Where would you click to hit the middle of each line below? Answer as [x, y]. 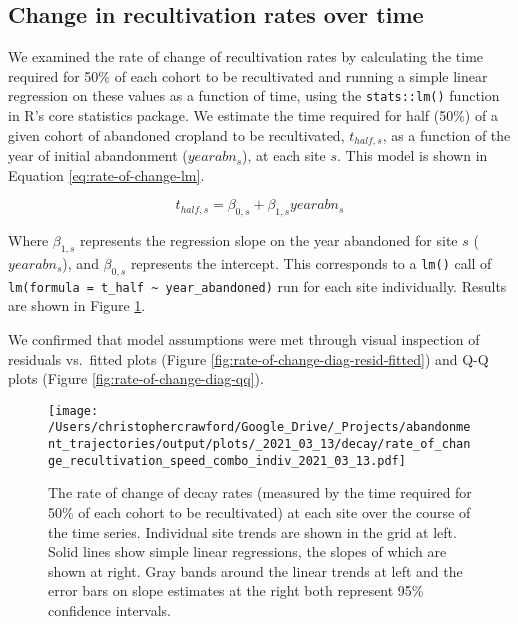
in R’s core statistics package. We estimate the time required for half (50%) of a [253, 115]
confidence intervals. [110, 609]
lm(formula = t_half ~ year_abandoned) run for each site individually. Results [257, 285]
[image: [73, 410]
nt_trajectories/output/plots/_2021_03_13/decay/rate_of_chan [259, 444]
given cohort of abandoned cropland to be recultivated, [176, 134]
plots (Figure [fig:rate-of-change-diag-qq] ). [136, 378]
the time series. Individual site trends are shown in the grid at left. [252, 531]
